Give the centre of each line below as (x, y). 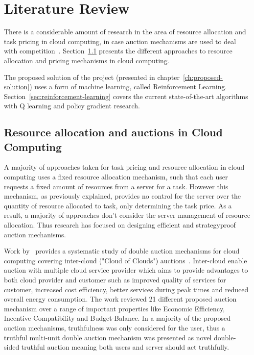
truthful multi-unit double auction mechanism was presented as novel (108, 337)
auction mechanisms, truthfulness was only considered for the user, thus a (115, 327)
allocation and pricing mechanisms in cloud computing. (87, 60)
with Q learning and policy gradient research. (72, 106)
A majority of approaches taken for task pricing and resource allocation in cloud (124, 167)
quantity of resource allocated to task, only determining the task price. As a (118, 205)
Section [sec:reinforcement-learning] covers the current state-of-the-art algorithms (126, 96)
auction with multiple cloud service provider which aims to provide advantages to (126, 270)
